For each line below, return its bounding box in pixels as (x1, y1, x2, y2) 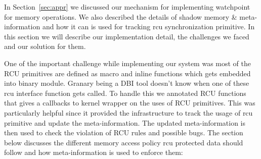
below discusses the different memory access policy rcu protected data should (4, 137, 243, 147)
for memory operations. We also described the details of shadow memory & (4, 11, 237, 22)
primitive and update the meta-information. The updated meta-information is (4, 117, 246, 128)
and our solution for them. (4, 41, 86, 51)
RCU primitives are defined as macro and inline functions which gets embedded (4, 68, 251, 78)
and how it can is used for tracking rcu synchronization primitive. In (42, 21, 255, 32)
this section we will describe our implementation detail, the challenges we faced (4, 31, 249, 41)
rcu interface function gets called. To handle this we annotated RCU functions (4, 87, 246, 98)
